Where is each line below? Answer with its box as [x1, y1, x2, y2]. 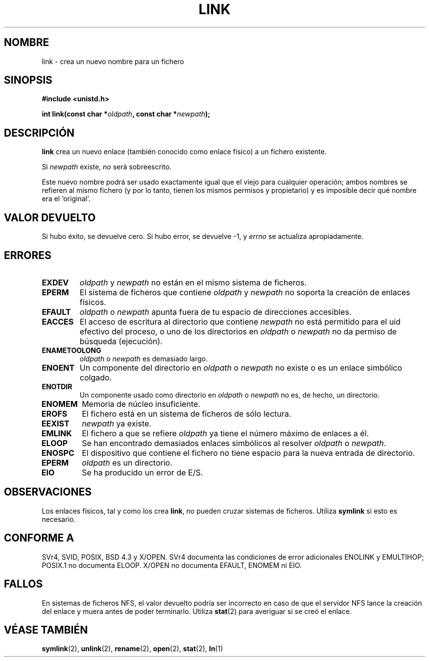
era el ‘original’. [42, 194, 91, 203]
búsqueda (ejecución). [79, 336, 163, 346]
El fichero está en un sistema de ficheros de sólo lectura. [82, 408, 291, 419]
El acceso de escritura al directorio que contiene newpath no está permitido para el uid [79, 316, 401, 327]
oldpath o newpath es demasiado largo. [79, 354, 208, 363]
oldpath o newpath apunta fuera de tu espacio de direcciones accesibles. [79, 307, 352, 317]
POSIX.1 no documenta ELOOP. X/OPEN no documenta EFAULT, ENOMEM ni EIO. [42, 561, 302, 569]
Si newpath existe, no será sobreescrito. [42, 163, 172, 171]
